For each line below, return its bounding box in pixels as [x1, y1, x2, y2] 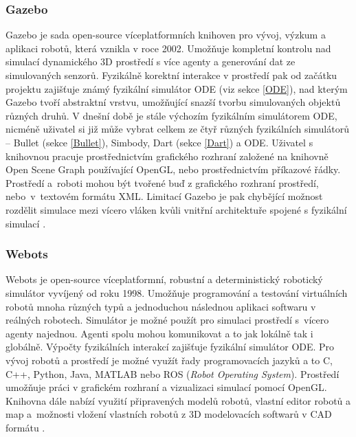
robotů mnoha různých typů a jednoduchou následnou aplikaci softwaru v [5, 299, 316, 313]
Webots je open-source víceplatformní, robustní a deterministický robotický [5, 272, 323, 287]
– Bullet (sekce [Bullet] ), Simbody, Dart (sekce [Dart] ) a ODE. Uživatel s [5, 135, 313, 149]
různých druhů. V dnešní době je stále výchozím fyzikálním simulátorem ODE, [5, 108, 337, 122]
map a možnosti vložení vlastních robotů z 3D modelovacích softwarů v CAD [5, 407, 332, 421]
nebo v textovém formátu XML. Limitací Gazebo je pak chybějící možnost [5, 189, 323, 203]
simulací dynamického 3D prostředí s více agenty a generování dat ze [5, 54, 296, 69]
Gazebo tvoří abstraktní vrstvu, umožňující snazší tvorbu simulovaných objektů [5, 95, 341, 109]
